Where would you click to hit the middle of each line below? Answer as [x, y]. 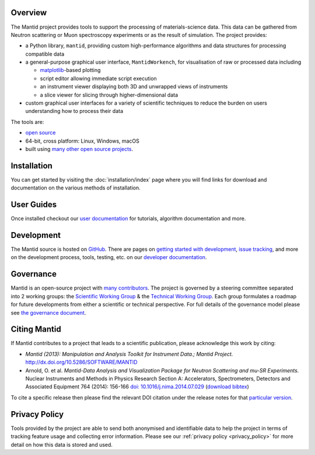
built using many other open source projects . [79, 149]
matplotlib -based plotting [70, 70]
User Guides [34, 205]
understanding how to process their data [74, 111]
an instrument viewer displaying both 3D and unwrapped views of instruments [134, 87]
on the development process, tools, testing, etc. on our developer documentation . [109, 257]
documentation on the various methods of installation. [76, 188]
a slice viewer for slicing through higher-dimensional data [109, 95]
